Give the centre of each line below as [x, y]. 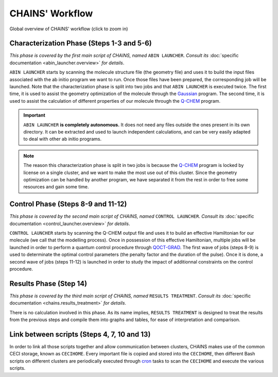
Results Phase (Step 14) [48, 283]
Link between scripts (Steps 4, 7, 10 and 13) [80, 334]
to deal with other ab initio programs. [63, 139]
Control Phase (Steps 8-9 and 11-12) [68, 204]
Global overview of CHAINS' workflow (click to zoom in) [69, 29]
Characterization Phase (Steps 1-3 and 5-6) [81, 43]
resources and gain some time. [56, 187]
